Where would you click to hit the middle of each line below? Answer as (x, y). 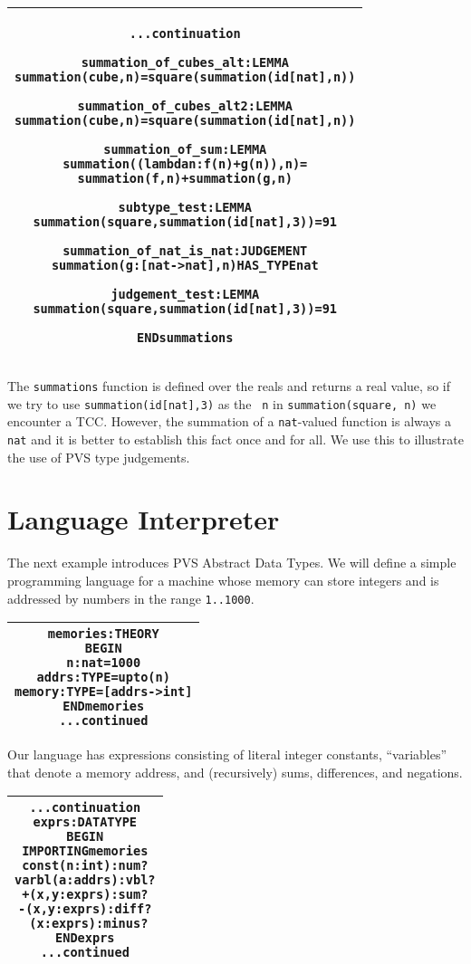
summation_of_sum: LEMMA (185, 149)
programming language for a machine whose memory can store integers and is (223, 580)
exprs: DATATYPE (85, 822)
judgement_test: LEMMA (185, 294)
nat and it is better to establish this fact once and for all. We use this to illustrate (235, 439)
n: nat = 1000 (104, 663)
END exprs (85, 938)
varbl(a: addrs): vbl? (85, 880)
